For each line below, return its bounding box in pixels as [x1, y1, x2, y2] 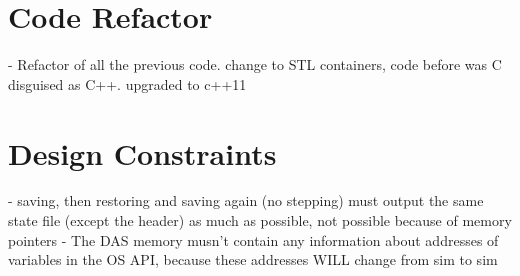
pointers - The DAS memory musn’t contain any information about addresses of [8, 229, 499, 250]
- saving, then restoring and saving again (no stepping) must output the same [8, 190, 484, 211]
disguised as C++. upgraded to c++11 [8, 73, 247, 94]
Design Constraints [8, 132, 277, 173]
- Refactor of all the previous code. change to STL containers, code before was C [8, 54, 502, 75]
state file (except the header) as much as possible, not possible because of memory [8, 210, 512, 231]
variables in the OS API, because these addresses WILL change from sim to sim [8, 249, 498, 270]
